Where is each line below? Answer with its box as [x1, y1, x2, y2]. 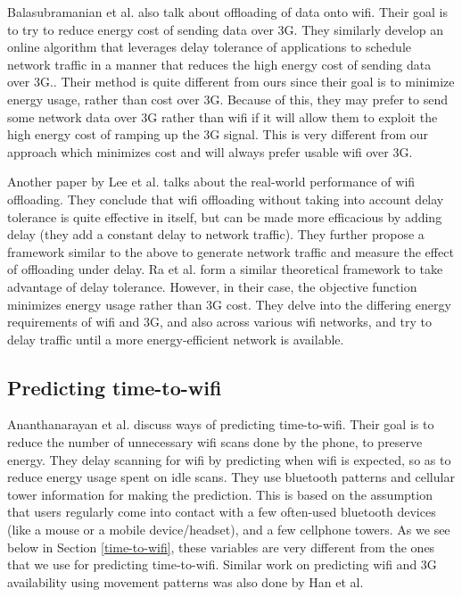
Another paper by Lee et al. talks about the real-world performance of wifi [7, 172, 416, 191]
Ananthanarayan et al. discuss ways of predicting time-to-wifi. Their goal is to [7, 415, 434, 434]
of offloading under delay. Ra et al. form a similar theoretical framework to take [7, 260, 443, 278]
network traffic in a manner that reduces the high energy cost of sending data [7, 54, 432, 73]
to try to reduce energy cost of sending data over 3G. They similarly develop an [7, 20, 443, 38]
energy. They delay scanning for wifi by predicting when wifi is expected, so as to [7, 450, 451, 468]
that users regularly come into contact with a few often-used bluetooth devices [7, 502, 436, 521]
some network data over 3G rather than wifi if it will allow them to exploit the [7, 107, 438, 126]
